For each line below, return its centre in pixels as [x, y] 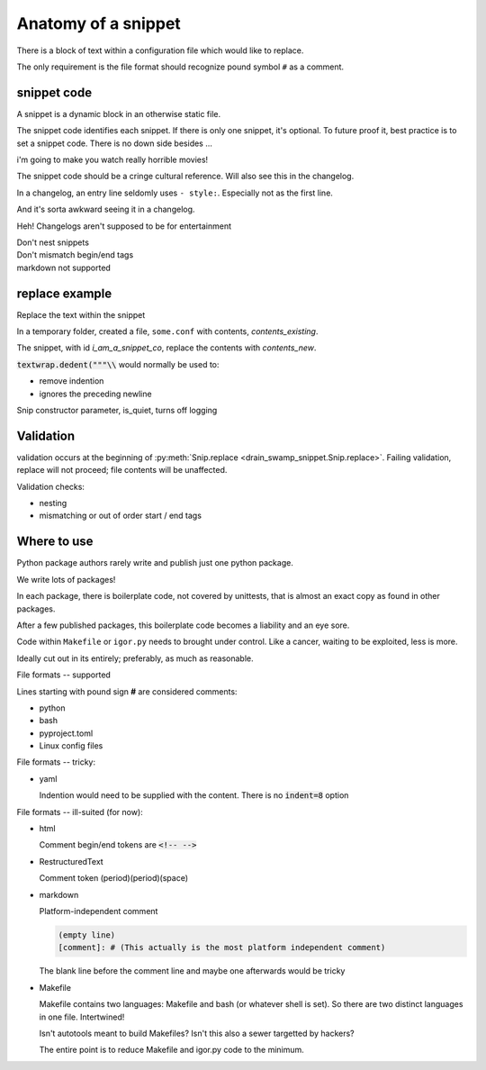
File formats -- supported [64, 675]
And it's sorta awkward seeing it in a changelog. [106, 209]
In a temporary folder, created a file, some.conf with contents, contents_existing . [167, 331]
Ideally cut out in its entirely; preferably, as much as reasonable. [135, 658]
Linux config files [71, 746]
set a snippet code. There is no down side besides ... [115, 143]
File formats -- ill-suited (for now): [80, 812]
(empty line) [87, 935]
